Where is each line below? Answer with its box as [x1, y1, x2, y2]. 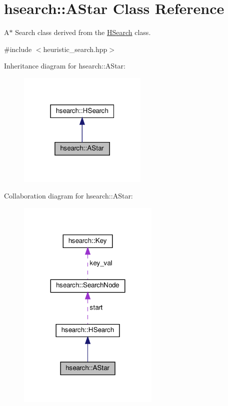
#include [4, 43, 32, 54]
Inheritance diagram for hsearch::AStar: [4, 60, 125, 71]
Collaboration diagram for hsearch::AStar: [4, 190, 133, 201]
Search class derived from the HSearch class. [15, 27, 151, 37]
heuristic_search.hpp [43, 43, 107, 54]
